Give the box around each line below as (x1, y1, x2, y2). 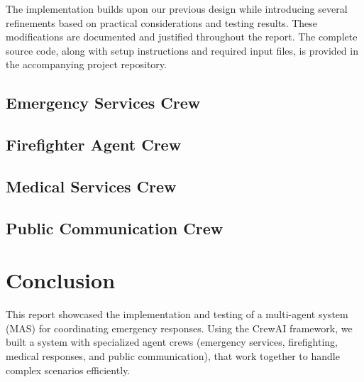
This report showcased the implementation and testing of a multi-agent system (6, 307, 348, 322)
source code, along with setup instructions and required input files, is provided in (6, 43, 358, 58)
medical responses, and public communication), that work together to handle (6, 349, 340, 363)
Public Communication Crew (6, 217, 224, 239)
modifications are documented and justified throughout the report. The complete (6, 29, 358, 44)
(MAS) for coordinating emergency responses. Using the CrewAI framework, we (6, 320, 353, 335)
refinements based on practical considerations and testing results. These (6, 15, 318, 30)
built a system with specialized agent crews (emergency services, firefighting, (6, 334, 338, 349)
